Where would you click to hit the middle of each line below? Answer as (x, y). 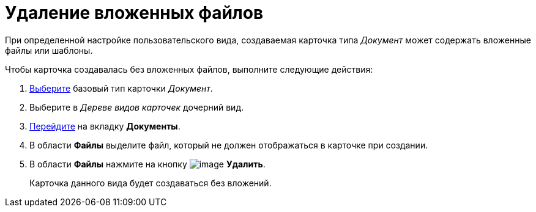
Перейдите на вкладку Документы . (105, 126)
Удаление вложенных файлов (134, 13)
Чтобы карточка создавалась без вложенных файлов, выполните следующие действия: (189, 69)
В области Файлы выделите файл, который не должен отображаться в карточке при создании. (229, 145)
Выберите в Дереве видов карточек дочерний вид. (137, 107)
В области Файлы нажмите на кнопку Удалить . (147, 164)
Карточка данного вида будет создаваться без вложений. (151, 183)
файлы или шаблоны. (49, 50)
